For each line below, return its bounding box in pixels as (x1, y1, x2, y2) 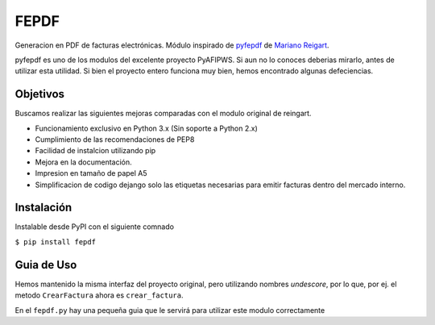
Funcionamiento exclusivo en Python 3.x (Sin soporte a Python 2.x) (35, 123, 258, 133)
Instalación (14, 201, 72, 215)
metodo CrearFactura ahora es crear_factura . (14, 290, 184, 300)
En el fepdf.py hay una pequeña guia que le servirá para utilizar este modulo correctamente (14, 305, 325, 315)
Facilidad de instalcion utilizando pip (35, 146, 156, 156)
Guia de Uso (14, 258, 77, 272)
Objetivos (14, 87, 64, 101)
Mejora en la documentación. (35, 157, 132, 167)
